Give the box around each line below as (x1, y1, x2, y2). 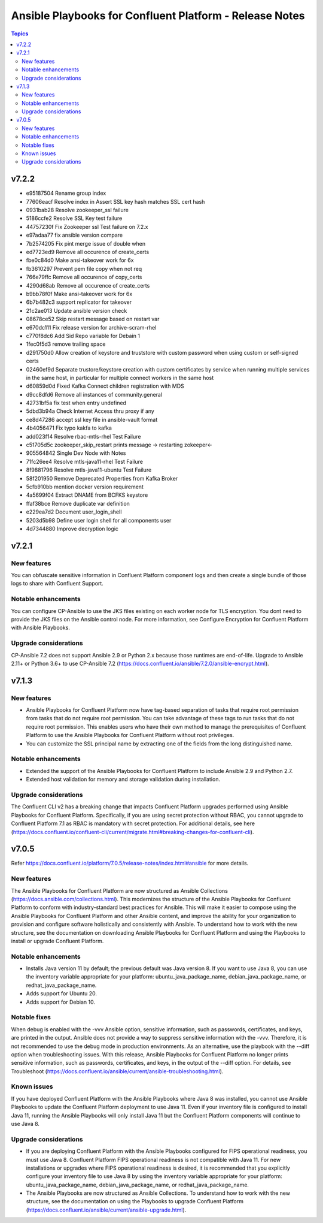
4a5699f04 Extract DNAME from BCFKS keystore (26, 491, 148, 499)
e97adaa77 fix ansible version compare (26, 231, 123, 239)
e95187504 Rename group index (26, 189, 106, 197)
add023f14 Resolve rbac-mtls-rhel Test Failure (26, 433, 141, 440)
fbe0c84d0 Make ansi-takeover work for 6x (26, 256, 134, 264)
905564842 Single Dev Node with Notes (26, 449, 126, 457)
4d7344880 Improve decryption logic (26, 525, 119, 532)
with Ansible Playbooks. (11, 624, 70, 632)
